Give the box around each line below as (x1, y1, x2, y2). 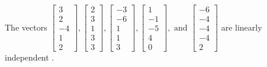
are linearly (221, 21, 262, 33)
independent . (5, 51, 54, 63)
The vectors (5, 21, 47, 33)
